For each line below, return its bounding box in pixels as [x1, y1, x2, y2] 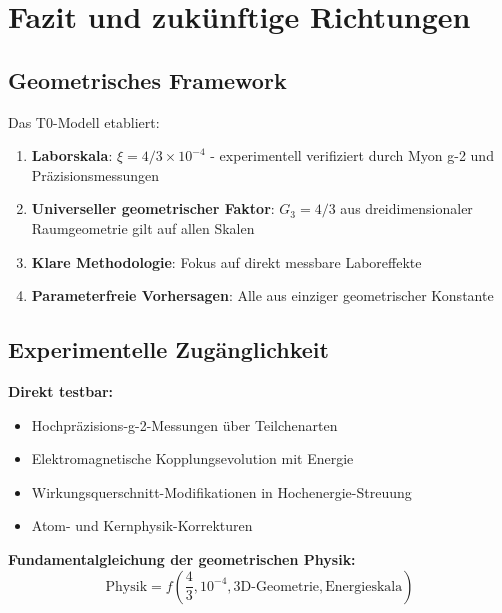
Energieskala [325, 579, 403, 594]
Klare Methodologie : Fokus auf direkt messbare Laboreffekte [31, 251, 422, 272]
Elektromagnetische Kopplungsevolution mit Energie [31, 448, 354, 469]
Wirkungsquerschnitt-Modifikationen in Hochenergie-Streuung [31, 481, 412, 502]
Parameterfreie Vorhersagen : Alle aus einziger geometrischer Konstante [31, 285, 494, 306]
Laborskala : [31, 145, 113, 166]
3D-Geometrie [233, 579, 320, 594]
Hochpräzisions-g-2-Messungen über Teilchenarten [31, 414, 338, 435]
